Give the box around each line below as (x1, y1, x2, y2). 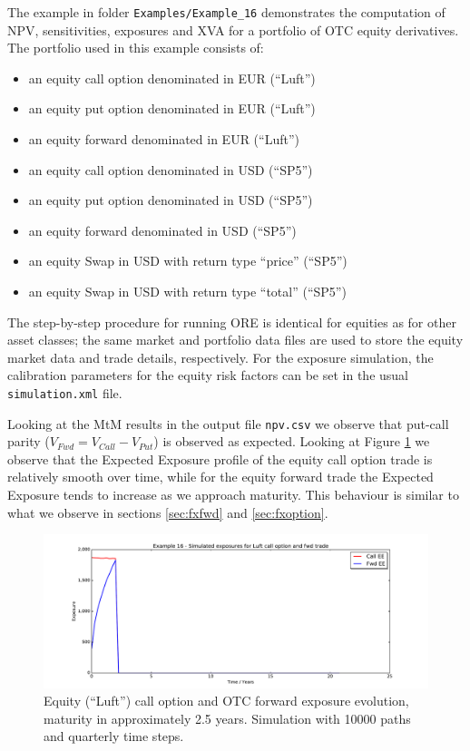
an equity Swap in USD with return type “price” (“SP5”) (28, 251, 348, 270)
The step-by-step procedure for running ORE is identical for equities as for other (7, 312, 456, 331)
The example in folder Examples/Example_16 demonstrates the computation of (7, 3, 446, 21)
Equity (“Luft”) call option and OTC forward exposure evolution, (44, 691, 409, 710)
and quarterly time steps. (44, 727, 184, 746)
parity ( (7, 432, 50, 451)
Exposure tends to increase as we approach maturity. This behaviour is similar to (7, 485, 459, 504)
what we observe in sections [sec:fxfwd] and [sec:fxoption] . (7, 502, 328, 522)
